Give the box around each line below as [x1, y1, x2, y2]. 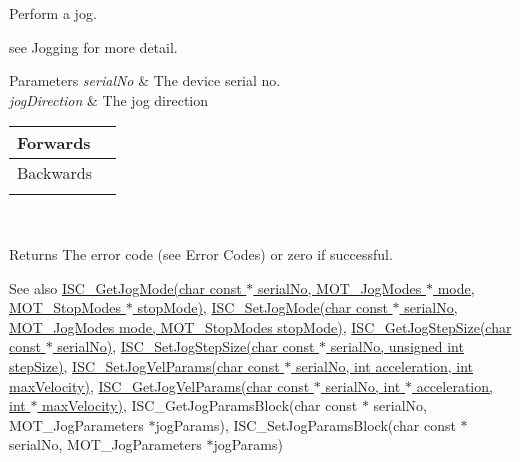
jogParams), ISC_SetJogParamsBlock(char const [155, 414, 456, 435]
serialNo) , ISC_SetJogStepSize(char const [57, 336, 315, 357]
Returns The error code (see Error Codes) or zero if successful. [9, 243, 393, 264]
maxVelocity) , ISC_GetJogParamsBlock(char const [42, 395, 358, 416]
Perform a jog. [9, 3, 97, 23]
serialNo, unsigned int [330, 336, 464, 357]
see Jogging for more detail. [9, 36, 178, 57]
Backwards [17, 161, 93, 185]
